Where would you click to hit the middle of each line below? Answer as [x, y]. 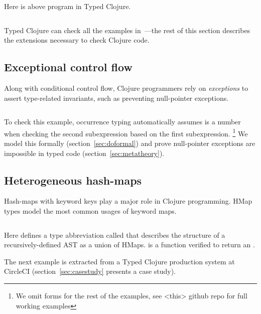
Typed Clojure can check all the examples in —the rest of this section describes [127, 30]
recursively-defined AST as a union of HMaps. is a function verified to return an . [129, 245]
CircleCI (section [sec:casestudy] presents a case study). [90, 271]
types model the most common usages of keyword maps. [90, 211]
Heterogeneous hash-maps [73, 180]
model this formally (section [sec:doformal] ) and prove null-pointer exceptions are [130, 143]
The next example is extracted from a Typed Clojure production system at [119, 261]
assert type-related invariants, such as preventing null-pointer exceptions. [116, 98]
